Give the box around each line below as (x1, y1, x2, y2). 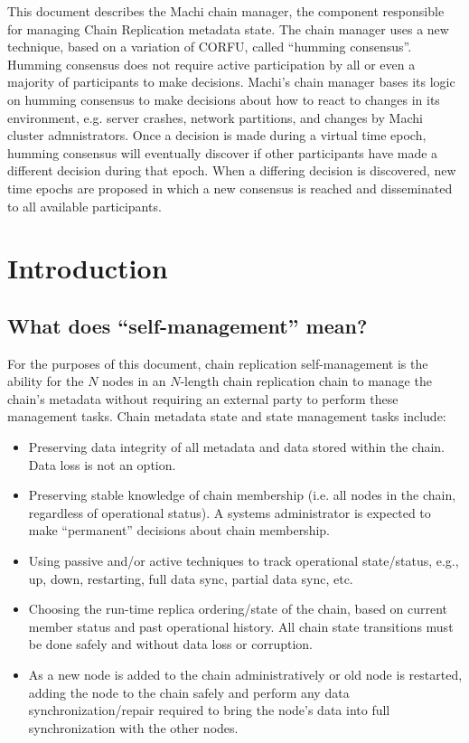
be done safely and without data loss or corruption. (28, 635, 314, 654)
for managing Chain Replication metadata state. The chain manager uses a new (7, 19, 449, 38)
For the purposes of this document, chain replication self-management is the (7, 353, 428, 372)
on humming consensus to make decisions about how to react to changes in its (7, 89, 440, 108)
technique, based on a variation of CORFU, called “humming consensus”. (7, 37, 412, 56)
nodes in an (102, 371, 166, 390)
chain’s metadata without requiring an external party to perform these (7, 389, 399, 408)
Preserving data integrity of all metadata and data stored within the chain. (28, 437, 446, 456)
